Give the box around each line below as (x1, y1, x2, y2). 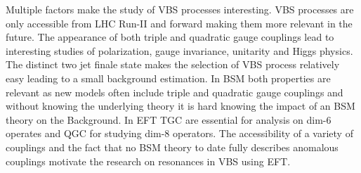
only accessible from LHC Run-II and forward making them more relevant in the (6, 15, 353, 30)
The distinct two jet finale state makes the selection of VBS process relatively (6, 57, 340, 72)
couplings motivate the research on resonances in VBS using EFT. (6, 153, 291, 168)
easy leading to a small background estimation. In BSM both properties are (6, 70, 331, 85)
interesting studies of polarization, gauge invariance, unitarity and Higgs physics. (6, 43, 353, 58)
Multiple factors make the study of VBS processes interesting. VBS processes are (6, 2, 354, 16)
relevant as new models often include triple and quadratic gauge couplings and (6, 84, 343, 99)
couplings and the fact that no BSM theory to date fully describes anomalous (6, 139, 339, 154)
